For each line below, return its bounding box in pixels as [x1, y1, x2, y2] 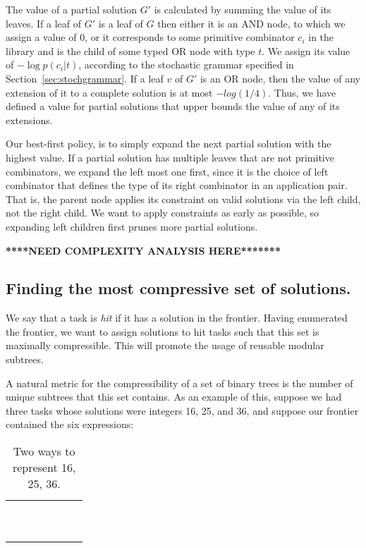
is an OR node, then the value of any [200, 71, 360, 85]
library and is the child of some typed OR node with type [6, 43, 255, 58]
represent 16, [12, 459, 76, 476]
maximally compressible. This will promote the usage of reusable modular [6, 338, 324, 353]
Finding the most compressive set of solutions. [6, 277, 351, 299]
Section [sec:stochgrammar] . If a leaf [6, 71, 164, 85]
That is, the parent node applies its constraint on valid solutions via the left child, [6, 191, 361, 206]
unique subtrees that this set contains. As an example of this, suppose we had [6, 389, 342, 404]
